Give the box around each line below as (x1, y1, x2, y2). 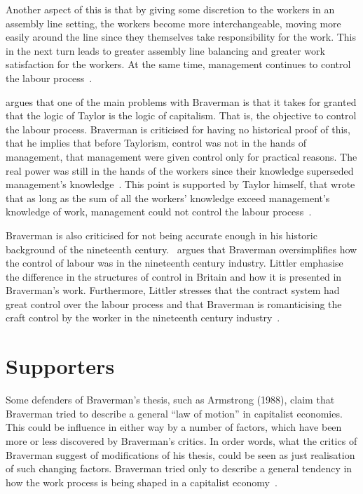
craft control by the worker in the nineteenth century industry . (6, 310, 280, 325)
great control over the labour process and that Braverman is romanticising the (6, 296, 342, 311)
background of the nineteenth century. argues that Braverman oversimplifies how (6, 241, 357, 256)
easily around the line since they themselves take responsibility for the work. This (6, 29, 357, 44)
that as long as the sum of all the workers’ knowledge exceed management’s (6, 190, 330, 205)
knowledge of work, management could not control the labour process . (6, 204, 312, 219)
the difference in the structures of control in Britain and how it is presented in (6, 269, 342, 283)
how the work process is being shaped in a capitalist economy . (6, 474, 278, 489)
